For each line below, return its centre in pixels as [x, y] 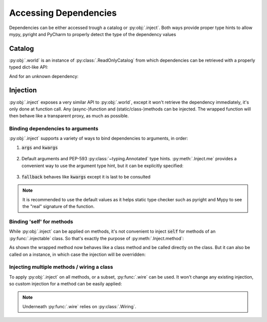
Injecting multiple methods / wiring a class [61, 267]
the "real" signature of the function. [59, 207]
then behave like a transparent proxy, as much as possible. [69, 116]
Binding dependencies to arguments [54, 129]
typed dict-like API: [29, 67]
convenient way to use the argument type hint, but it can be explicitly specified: [103, 166]
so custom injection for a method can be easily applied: [66, 284]
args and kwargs [40, 147]
